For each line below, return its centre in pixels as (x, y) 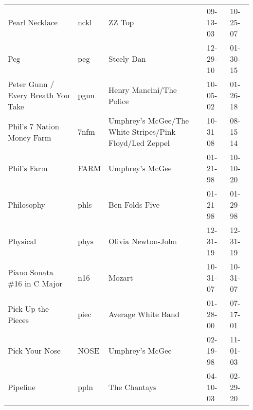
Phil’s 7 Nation (34, 126)
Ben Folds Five (134, 205)
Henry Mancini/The (143, 89)
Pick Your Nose (34, 350)
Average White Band (144, 314)
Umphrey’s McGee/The (149, 120)
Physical (22, 241)
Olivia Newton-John (143, 241)
